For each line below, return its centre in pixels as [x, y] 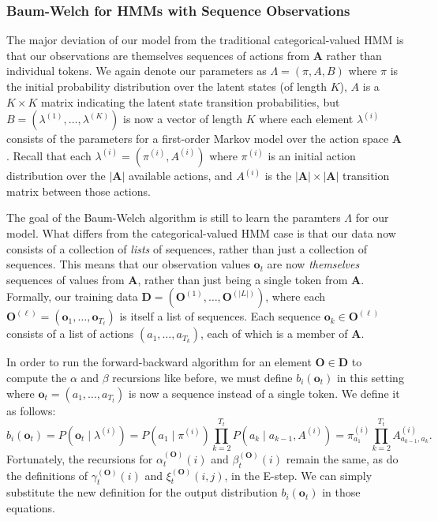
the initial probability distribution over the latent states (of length [167, 86]
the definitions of [47, 475]
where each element [306, 119]
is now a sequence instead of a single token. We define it [264, 393]
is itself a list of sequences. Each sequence [220, 316]
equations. [31, 507]
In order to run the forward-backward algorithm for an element [159, 362]
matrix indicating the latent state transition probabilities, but [191, 101]
